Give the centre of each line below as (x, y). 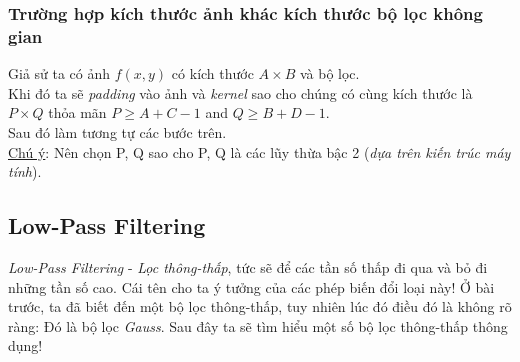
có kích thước (212, 73)
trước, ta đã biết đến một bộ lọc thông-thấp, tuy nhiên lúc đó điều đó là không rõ (260, 306)
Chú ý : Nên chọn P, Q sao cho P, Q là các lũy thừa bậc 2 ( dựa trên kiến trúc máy (259, 151)
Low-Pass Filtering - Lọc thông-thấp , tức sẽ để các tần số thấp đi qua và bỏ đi (248, 266)
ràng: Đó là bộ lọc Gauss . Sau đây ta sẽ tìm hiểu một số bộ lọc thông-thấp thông (258, 325)
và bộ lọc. (329, 73)
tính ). (25, 171)
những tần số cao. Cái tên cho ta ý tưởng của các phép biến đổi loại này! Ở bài (251, 286)
